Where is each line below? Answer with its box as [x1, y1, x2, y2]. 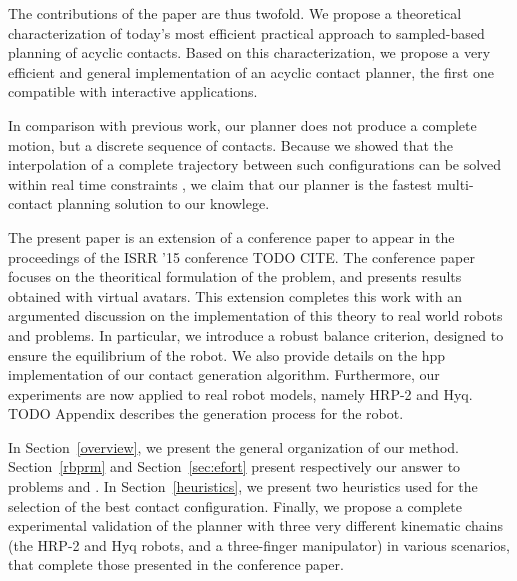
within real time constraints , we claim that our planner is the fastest [8, 173, 433, 194]
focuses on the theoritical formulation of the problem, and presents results [8, 266, 462, 287]
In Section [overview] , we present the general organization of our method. [8, 436, 460, 457]
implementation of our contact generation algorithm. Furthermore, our [8, 364, 440, 385]
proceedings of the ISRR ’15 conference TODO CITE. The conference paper [8, 246, 475, 267]
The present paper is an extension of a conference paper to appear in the [8, 226, 455, 247]
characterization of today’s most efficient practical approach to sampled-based [8, 22, 485, 43]
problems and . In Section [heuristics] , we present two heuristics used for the [8, 476, 478, 497]
